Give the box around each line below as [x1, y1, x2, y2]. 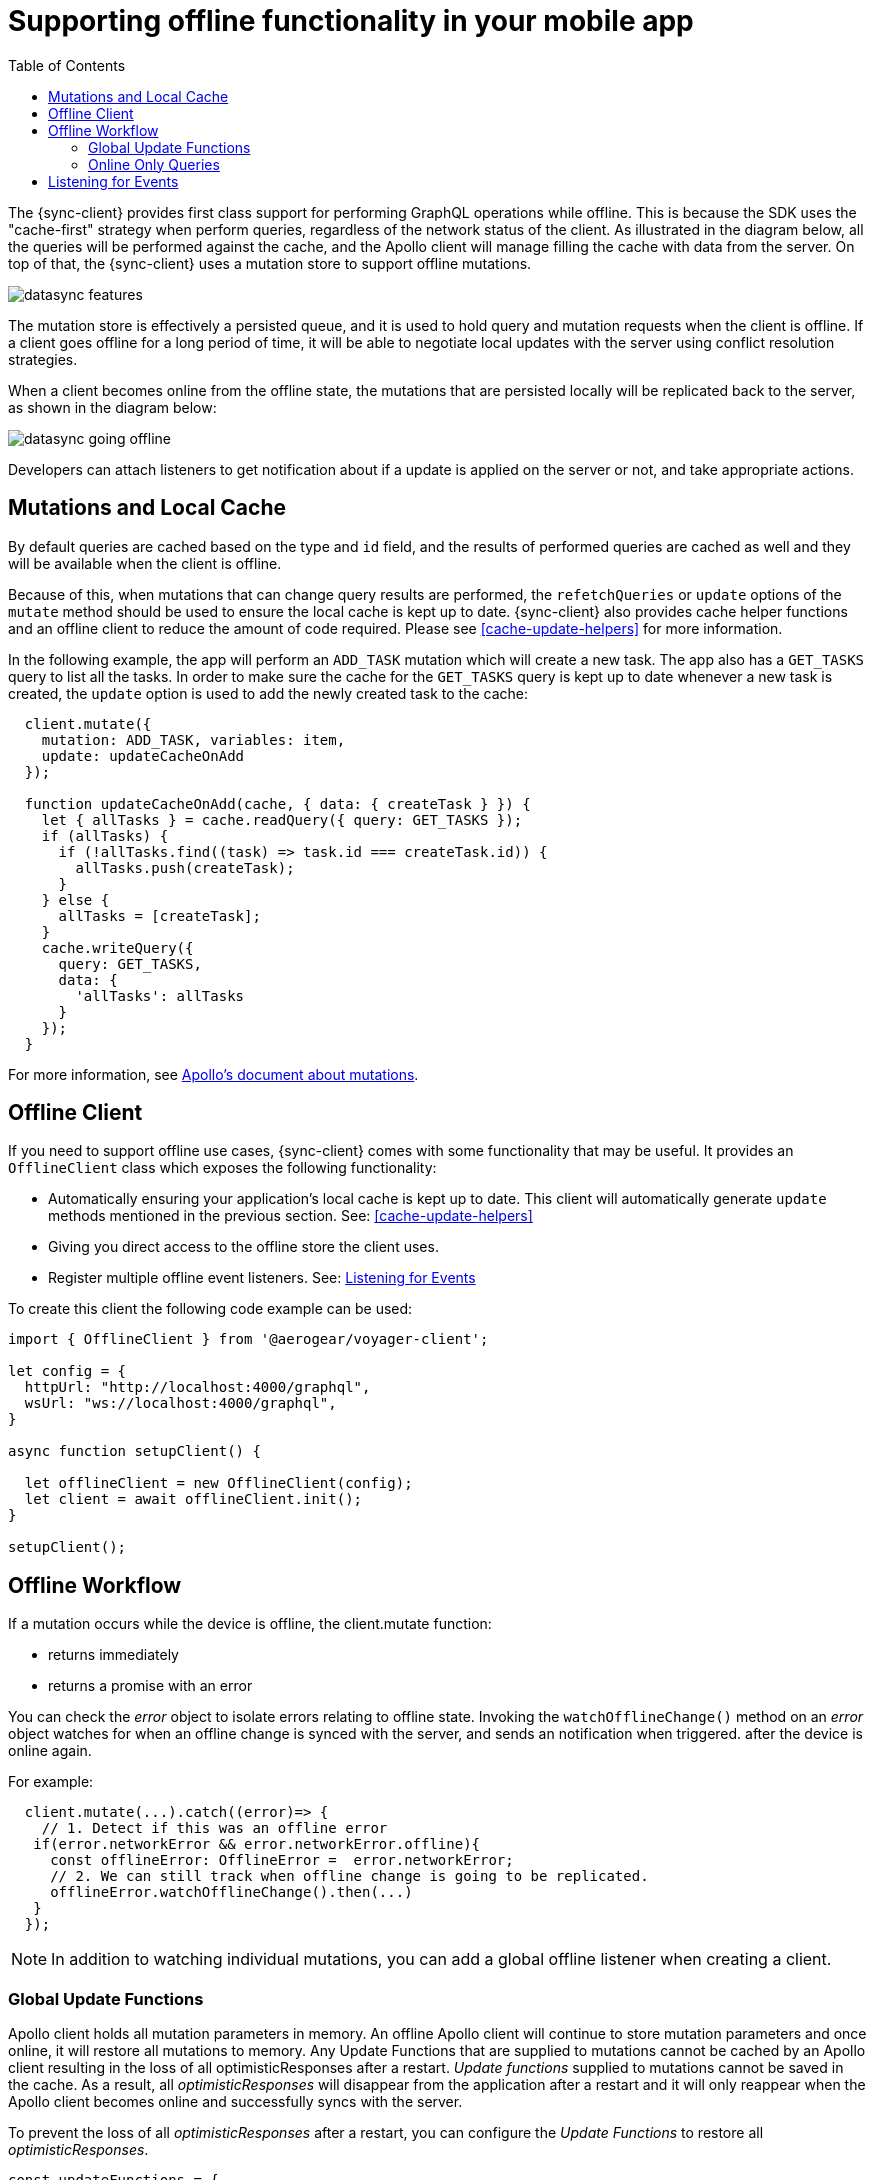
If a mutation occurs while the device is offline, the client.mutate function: [8, 1615, 492, 1633]
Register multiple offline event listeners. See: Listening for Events [48, 1269, 476, 1287]
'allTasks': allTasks [75, 987, 245, 1004]
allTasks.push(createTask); [75, 859, 295, 876]
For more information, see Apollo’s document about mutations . [8, 1065, 419, 1083]
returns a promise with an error [48, 1677, 253, 1695]
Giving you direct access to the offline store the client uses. [48, 1238, 439, 1256]
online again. [8, 1742, 92, 1760]
